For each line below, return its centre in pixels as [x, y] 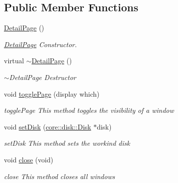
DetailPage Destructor [43, 77]
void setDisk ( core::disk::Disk [48, 126]
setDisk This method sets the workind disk [67, 143]
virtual [14, 61]
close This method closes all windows [60, 176]
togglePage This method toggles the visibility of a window [89, 110]
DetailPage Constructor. [40, 44]
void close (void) [29, 159]
